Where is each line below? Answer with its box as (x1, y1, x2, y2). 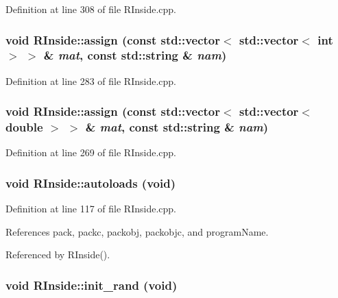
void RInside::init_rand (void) (5, 276, 178, 293)
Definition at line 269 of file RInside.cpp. (5, 145, 176, 160)
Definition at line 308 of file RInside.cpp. (5, 2, 176, 16)
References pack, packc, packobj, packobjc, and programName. (5, 224, 269, 238)
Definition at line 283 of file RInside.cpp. (5, 73, 176, 88)
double (5, 119, 43, 136)
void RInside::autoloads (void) (5, 174, 176, 191)
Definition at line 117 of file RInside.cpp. (5, 201, 176, 216)
